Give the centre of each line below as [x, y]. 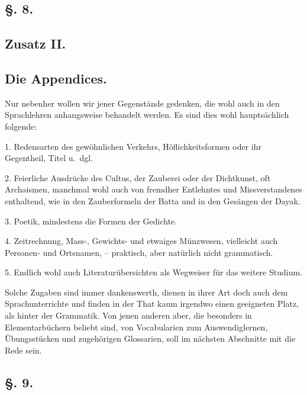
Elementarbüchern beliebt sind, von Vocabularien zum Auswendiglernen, [136, 327]
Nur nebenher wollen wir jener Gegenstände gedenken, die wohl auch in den [142, 103]
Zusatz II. [35, 44]
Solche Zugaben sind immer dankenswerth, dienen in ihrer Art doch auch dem [146, 292]
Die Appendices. [56, 78]
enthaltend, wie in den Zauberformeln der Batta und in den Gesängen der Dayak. [153, 200]
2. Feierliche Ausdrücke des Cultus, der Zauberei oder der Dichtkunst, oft [138, 177]
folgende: [21, 126]
